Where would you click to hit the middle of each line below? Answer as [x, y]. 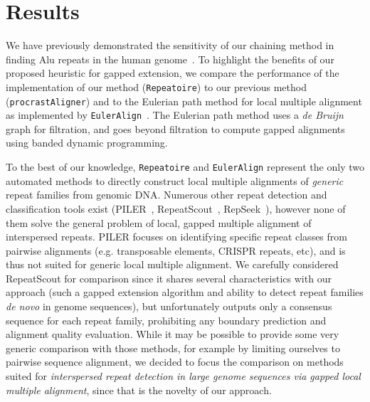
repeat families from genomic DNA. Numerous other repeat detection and [166, 195]
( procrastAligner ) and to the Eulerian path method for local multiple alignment [184, 101]
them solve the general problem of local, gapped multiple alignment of [159, 222]
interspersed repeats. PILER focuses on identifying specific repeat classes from [176, 237]
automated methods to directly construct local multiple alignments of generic [175, 180]
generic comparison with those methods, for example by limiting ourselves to [173, 348]
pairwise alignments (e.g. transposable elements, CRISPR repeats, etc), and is [176, 250]
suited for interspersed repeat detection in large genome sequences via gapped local [183, 376]
